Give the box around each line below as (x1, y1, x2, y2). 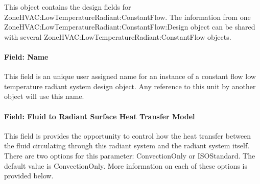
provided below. (4, 170, 54, 181)
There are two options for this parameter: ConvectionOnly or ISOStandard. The (4, 150, 255, 161)
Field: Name (4, 51, 49, 62)
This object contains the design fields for (4, 2, 131, 12)
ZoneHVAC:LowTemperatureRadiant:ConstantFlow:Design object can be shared (4, 21, 255, 32)
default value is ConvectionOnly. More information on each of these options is (4, 160, 248, 171)
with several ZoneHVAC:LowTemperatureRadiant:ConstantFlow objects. (4, 31, 231, 42)
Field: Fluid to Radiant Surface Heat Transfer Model (4, 111, 195, 121)
